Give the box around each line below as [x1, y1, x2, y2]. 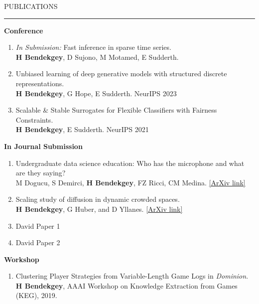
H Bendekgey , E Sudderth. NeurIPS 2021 [15, 124, 149, 135]
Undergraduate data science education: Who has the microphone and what [15, 157, 245, 168]
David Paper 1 [15, 220, 60, 231]
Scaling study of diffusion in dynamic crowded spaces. [15, 194, 180, 204]
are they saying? [15, 167, 66, 178]
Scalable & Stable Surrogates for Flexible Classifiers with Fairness [15, 105, 217, 115]
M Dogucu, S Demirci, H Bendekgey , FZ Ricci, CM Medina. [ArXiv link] [15, 177, 246, 187]
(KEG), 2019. [15, 290, 57, 301]
